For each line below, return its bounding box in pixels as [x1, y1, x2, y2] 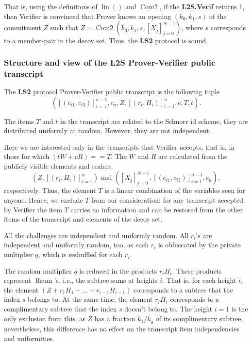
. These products [172, 265, 222, 276]
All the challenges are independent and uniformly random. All [4, 230, 189, 240]
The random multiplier [4, 265, 72, 276]
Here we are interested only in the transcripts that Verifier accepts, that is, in [4, 141, 235, 152]
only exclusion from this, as [4, 313, 85, 323]
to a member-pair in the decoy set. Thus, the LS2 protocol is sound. [4, 35, 208, 46]
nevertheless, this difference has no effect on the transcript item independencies [4, 324, 239, 334]
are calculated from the [158, 151, 227, 161]
